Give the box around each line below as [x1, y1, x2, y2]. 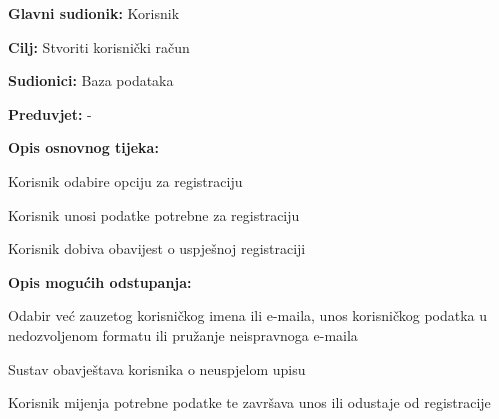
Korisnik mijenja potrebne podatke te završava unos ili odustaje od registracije [8, 392, 491, 413]
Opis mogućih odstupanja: [8, 271, 192, 292]
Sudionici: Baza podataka [8, 70, 174, 91]
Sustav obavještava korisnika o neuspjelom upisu [8, 358, 306, 379]
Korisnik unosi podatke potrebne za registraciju [8, 204, 300, 225]
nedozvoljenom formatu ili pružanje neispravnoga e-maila [8, 324, 358, 345]
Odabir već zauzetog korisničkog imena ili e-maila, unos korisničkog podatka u [8, 305, 488, 326]
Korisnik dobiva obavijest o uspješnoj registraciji [8, 238, 306, 259]
